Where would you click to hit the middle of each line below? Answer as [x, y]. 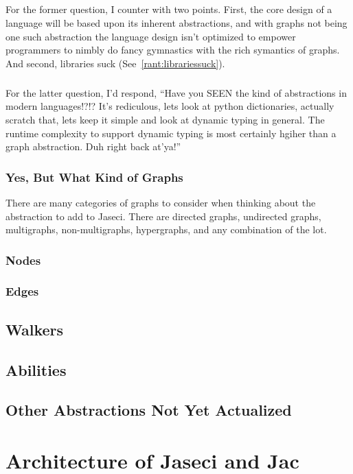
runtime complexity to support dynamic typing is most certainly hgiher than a [171, 133]
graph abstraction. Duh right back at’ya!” [93, 146]
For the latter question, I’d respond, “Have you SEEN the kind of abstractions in [176, 92]
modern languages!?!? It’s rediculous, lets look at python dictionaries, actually [170, 106]
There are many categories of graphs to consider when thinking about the [161, 202]
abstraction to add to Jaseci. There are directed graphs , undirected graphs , [163, 216]
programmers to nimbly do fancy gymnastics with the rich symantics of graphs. [173, 50]
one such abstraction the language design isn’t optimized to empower [151, 36]
